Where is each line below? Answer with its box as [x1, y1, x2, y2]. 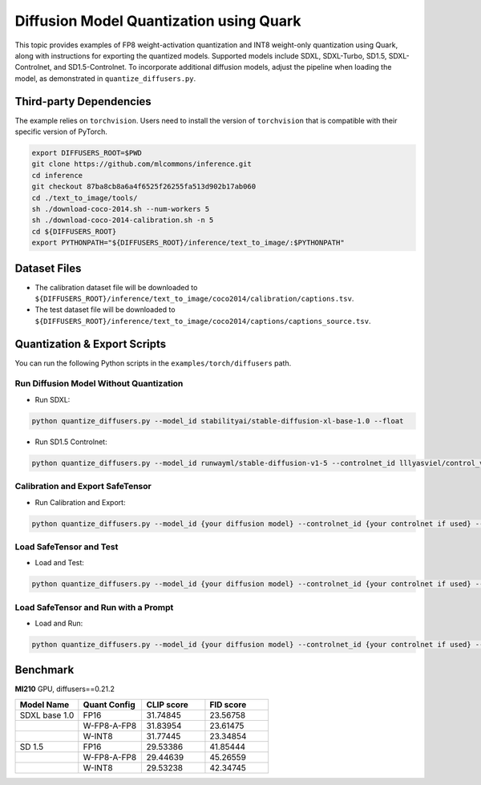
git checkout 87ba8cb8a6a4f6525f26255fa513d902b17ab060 [31, 182, 257, 192]
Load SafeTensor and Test [14, 541, 119, 552]
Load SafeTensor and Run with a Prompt [14, 601, 174, 613]
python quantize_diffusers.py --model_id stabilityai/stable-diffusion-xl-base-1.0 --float [31, 416, 404, 425]
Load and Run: [34, 618, 83, 628]
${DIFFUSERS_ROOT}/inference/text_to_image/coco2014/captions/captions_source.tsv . [34, 316, 371, 326]
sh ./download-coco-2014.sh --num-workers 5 [31, 204, 210, 213]
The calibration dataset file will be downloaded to [34, 282, 198, 292]
